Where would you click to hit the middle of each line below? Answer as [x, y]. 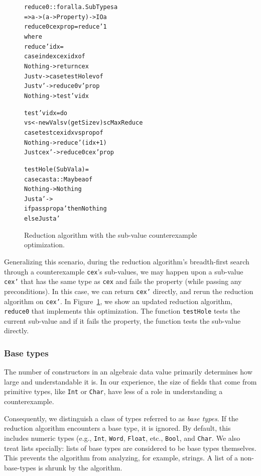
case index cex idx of [55, 57]
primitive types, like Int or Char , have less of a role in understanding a [113, 391]
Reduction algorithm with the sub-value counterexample [111, 234]
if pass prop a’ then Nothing [66, 209]
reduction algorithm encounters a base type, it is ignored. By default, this [117, 428]
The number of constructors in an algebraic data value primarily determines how [128, 372]
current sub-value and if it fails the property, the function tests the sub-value [122, 320]
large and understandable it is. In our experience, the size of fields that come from [130, 381]
